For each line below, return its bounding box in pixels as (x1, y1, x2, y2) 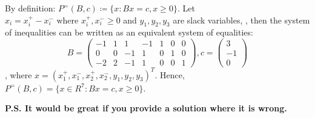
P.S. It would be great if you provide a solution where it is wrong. (5, 102, 287, 114)
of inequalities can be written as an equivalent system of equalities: (5, 26, 253, 39)
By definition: (5, 2, 56, 14)
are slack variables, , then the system (173, 13, 310, 26)
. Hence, (154, 68, 185, 81)
